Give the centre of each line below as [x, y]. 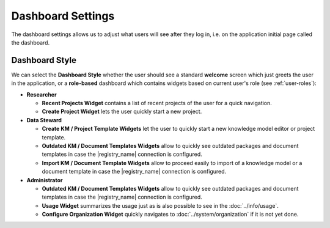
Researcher [42, 94]
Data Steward [44, 120]
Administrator [45, 180]
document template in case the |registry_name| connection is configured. [134, 172]
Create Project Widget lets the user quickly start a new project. [122, 112]
